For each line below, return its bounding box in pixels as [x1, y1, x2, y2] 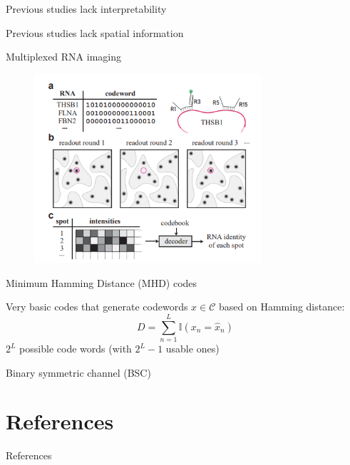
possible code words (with [19, 341, 132, 356]
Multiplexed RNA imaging [6, 49, 121, 64]
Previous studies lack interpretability [6, 1, 167, 16]
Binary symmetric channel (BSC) [6, 365, 151, 380]
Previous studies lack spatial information [6, 25, 184, 40]
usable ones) [165, 341, 220, 356]
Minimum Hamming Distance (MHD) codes [6, 275, 197, 290]
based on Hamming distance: [219, 299, 345, 314]
